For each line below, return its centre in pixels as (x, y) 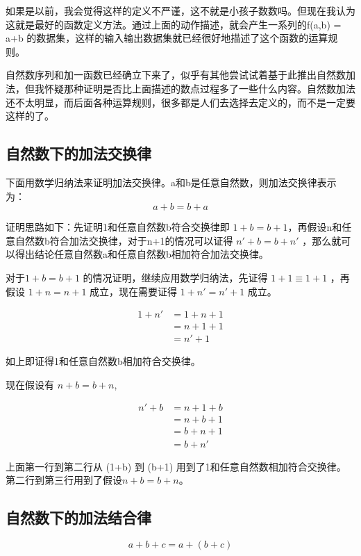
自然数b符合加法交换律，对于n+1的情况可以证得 (124, 240)
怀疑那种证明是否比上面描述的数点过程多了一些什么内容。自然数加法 (200, 88)
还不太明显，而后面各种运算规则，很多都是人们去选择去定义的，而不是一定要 (180, 102)
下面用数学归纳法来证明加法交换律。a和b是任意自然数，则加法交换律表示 (171, 182)
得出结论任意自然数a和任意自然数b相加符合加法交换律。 (142, 254)
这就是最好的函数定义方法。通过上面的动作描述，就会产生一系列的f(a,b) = (174, 24)
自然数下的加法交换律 (78, 153)
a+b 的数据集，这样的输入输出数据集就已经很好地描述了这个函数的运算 (167, 38)
